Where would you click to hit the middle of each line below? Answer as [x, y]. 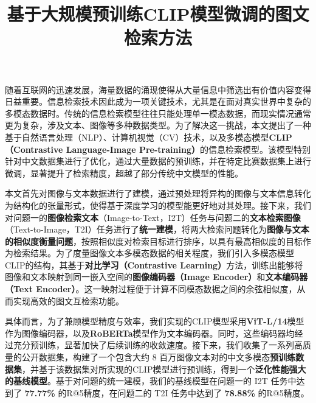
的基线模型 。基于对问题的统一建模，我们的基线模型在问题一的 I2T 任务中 [151, 381]
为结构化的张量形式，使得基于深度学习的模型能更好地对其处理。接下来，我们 [158, 205]
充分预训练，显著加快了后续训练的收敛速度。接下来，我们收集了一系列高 [158, 345]
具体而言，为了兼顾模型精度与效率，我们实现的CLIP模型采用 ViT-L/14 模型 [155, 321]
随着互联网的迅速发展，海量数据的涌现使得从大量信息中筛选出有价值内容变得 [158, 89]
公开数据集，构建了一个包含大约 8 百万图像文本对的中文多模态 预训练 [159, 357]
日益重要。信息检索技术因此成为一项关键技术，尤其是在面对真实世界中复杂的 [158, 101]
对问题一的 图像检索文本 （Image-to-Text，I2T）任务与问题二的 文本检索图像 [153, 217]
